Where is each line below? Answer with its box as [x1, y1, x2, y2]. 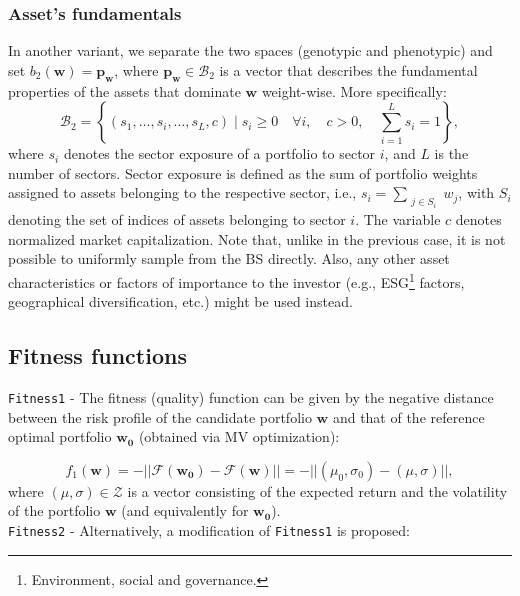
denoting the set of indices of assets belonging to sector [8, 209, 346, 230]
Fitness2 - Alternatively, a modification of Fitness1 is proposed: [8, 520, 410, 541]
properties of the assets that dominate [8, 80, 241, 101]
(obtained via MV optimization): [138, 426, 340, 447]
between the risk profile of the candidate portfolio [8, 406, 312, 427]
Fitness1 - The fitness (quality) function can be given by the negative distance [8, 387, 494, 408]
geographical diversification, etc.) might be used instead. [8, 291, 353, 312]
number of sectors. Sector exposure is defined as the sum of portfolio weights [8, 162, 478, 183]
